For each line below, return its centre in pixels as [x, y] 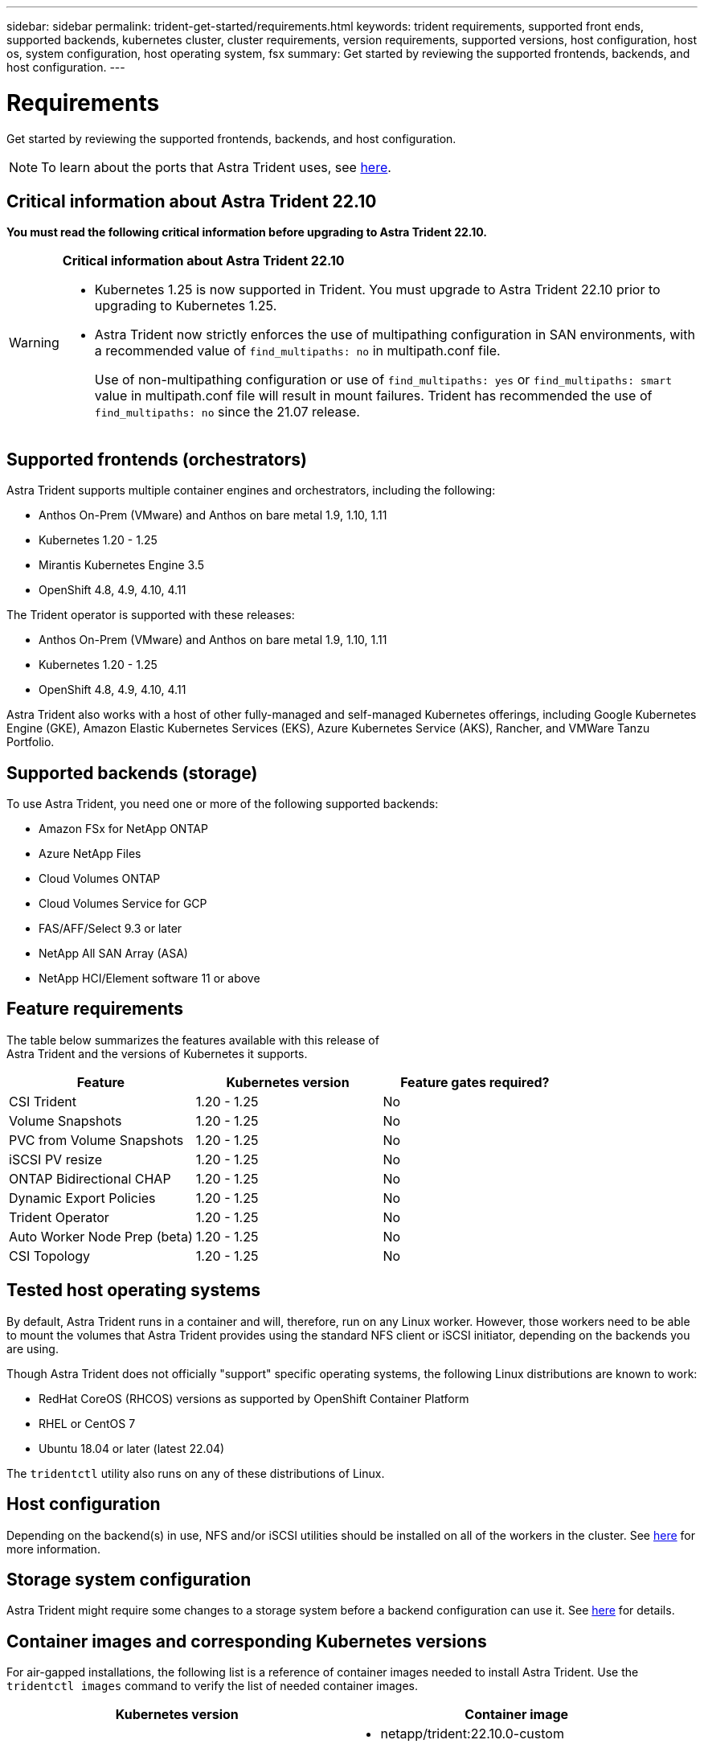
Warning [34, 343]
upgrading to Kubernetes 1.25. [186, 306]
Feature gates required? [475, 1082]
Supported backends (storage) [132, 773]
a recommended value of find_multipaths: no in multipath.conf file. [297, 351]
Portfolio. [31, 742]
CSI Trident [43, 1101]
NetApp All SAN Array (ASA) [113, 954]
